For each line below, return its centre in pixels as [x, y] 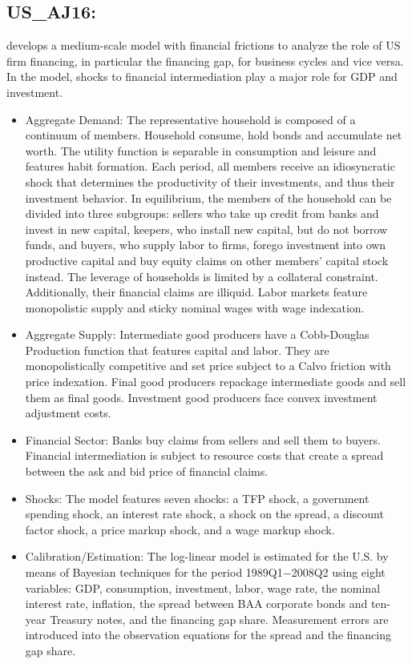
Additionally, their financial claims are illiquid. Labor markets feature [196, 292]
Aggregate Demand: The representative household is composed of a [190, 119]
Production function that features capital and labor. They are [177, 350]
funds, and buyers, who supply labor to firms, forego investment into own [206, 245]
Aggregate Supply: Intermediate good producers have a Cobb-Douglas [197, 334]
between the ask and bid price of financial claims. [147, 471]
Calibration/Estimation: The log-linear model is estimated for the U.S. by [207, 556]
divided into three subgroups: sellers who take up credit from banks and [202, 213]
